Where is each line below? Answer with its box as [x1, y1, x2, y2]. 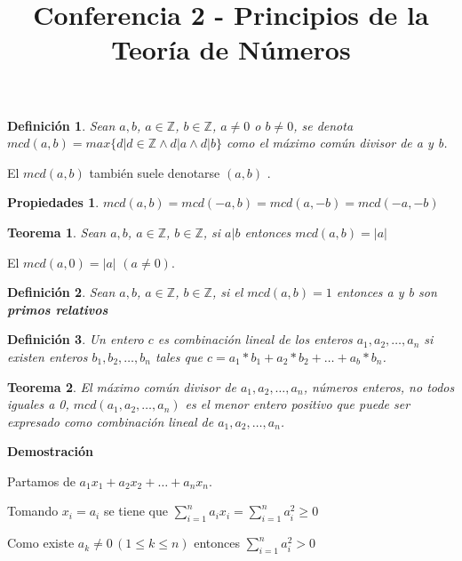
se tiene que [103, 501, 168, 520]
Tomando [7, 501, 59, 520]
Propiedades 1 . [7, 193, 100, 212]
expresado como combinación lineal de [7, 412, 214, 430]
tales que [155, 347, 203, 365]
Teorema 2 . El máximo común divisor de [7, 377, 236, 396]
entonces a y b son [336, 283, 437, 301]
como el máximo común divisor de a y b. [226, 133, 448, 152]
